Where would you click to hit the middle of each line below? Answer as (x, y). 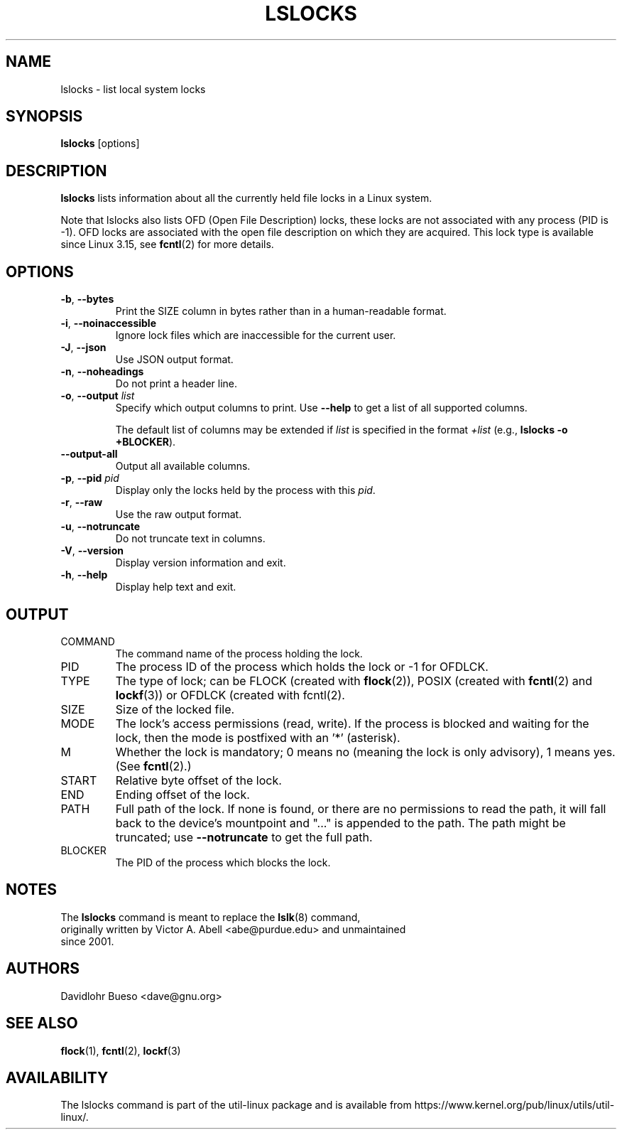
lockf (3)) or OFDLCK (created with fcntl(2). (230, 695)
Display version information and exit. (201, 563)
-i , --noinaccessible (109, 323)
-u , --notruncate (100, 527)
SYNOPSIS (44, 117)
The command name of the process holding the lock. (239, 653)
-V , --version (92, 551)
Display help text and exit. (176, 587)
